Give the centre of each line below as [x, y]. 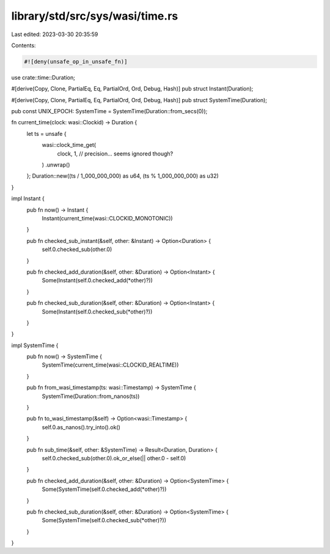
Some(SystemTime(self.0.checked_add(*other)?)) [104, 489]
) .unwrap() [56, 165]
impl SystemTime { [35, 345]
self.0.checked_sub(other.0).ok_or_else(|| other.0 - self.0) [114, 458]
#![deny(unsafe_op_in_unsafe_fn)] [76, 62]
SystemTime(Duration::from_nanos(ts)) [91, 396]
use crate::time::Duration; [43, 77]
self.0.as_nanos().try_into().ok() [81, 427]
